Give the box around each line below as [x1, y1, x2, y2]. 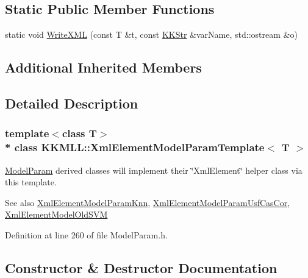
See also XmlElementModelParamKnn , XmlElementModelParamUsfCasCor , [5, 196, 290, 208]
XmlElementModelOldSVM [5, 208, 108, 221]
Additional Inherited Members [5, 58, 202, 77]
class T [62, 126, 97, 141]
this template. [5, 176, 57, 188]
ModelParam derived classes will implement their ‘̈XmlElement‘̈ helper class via [5, 163, 303, 176]
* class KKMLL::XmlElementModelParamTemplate [5, 140, 265, 155]
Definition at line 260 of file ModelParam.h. [5, 228, 168, 241]
